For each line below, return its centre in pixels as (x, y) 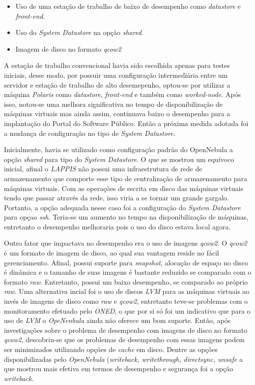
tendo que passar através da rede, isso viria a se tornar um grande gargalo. (116, 198)
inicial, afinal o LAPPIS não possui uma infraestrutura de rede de (103, 169)
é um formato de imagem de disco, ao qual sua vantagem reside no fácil (112, 253)
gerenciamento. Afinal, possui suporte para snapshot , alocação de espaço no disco (126, 262)
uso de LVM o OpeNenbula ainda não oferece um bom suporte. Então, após (117, 320)
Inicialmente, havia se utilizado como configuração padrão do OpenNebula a (119, 149)
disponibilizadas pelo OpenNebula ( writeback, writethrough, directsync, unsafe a (123, 359)
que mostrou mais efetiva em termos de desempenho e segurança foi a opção (119, 369)
